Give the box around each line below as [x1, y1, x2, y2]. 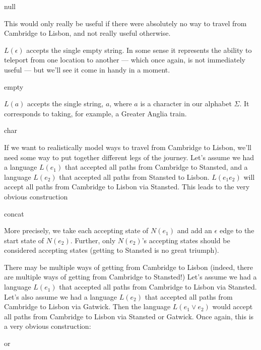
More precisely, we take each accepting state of [4, 225, 149, 236]
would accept [212, 301, 253, 312]
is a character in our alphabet [140, 98, 232, 109]
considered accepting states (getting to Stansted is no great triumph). [4, 245, 219, 255]
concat [4, 208, 24, 219]
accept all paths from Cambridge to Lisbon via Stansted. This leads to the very [4, 181, 250, 192]
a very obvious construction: [4, 321, 91, 331]
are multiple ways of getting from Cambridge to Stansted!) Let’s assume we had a [4, 271, 257, 282]
